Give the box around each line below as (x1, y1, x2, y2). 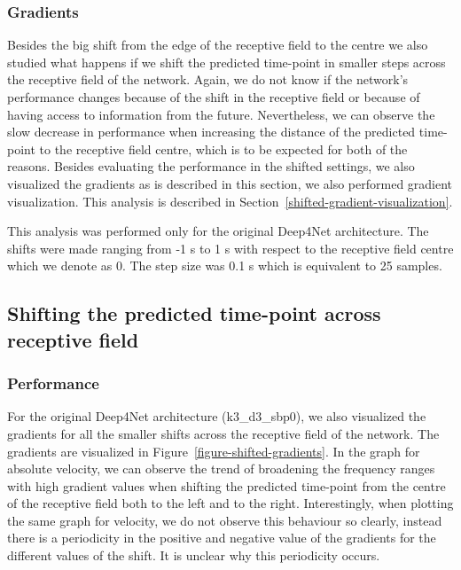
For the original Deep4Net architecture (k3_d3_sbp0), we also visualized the (7, 407, 426, 426)
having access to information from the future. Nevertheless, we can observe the (7, 105, 435, 123)
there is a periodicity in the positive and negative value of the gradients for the (7, 528, 436, 547)
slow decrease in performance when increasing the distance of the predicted (7, 122, 416, 141)
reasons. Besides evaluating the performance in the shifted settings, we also (7, 157, 415, 176)
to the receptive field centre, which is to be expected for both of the (39, 139, 408, 158)
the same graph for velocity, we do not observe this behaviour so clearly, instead (7, 511, 442, 529)
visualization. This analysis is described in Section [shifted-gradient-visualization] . (7, 191, 453, 210)
